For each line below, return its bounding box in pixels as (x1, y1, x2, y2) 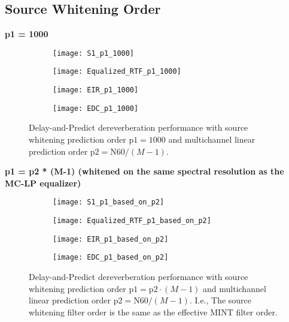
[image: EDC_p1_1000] (53, 104, 139, 113)
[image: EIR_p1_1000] (53, 86, 139, 95)
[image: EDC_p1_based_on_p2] (53, 253, 169, 262)
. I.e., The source (189, 294, 252, 306)
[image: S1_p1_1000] (53, 49, 135, 58)
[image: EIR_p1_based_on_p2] (53, 234, 169, 243)
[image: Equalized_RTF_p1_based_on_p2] (53, 216, 211, 225)
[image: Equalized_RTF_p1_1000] (53, 67, 181, 76)
